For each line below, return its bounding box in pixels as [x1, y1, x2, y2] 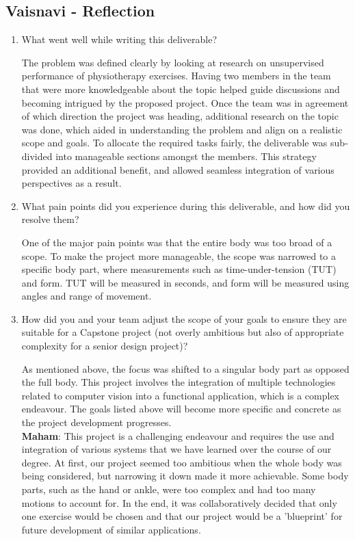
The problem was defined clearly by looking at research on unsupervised [21, 55, 324, 69]
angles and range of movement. [21, 289, 152, 303]
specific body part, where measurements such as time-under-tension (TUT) [21, 262, 337, 276]
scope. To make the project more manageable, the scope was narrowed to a [21, 248, 336, 263]
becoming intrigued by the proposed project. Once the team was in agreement [21, 95, 349, 109]
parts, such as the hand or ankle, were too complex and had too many [21, 482, 316, 497]
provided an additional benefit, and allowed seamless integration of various [21, 162, 334, 176]
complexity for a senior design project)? [21, 339, 188, 353]
